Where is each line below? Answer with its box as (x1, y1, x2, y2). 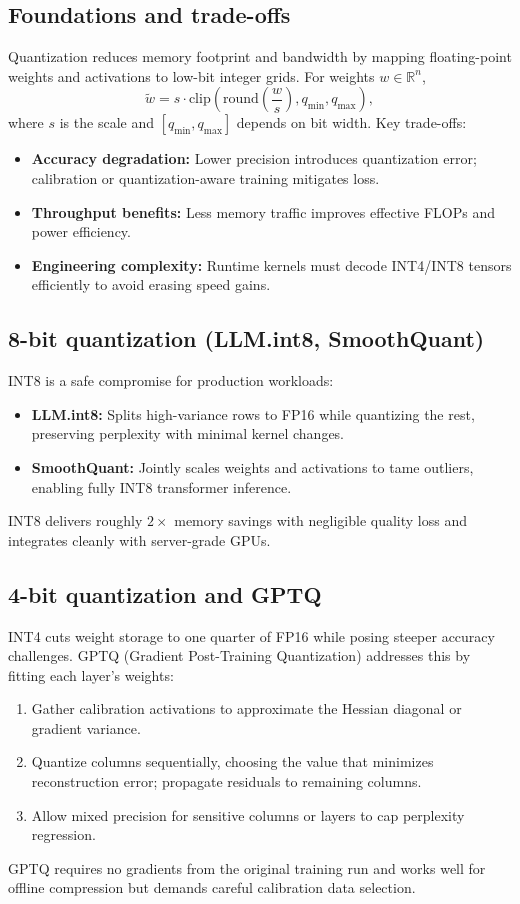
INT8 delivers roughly (8, 510, 143, 531)
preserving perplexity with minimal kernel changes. (31, 423, 345, 444)
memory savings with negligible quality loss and (174, 510, 468, 531)
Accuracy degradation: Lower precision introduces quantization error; (31, 148, 477, 169)
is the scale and (59, 112, 154, 133)
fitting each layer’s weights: (8, 664, 174, 685)
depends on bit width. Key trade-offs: (236, 112, 467, 133)
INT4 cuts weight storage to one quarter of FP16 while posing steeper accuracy (8, 625, 495, 646)
